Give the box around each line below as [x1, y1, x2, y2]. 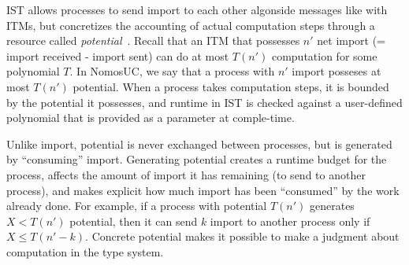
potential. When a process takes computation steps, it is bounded [73, 78, 389, 94]
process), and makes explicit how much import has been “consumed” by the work [6, 182, 400, 198]
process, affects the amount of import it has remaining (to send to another [6, 166, 366, 182]
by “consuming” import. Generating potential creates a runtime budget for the [6, 151, 387, 167]
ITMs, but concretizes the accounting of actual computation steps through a [6, 17, 375, 33]
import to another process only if [210, 212, 370, 229]
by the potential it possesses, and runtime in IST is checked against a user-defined [6, 94, 403, 110]
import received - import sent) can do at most [6, 47, 229, 64]
